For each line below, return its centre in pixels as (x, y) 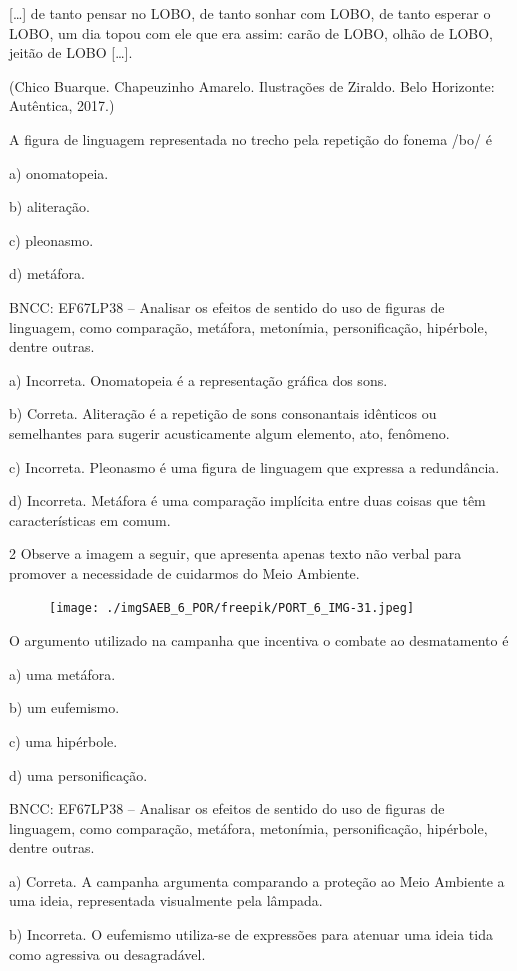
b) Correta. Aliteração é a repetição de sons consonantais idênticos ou (223, 413)
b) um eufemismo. (64, 707)
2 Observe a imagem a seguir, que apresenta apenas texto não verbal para (235, 553)
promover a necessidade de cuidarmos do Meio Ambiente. (184, 572)
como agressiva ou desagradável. (107, 953)
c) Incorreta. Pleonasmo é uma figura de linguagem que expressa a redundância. (254, 466)
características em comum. (90, 519)
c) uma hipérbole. (63, 740)
